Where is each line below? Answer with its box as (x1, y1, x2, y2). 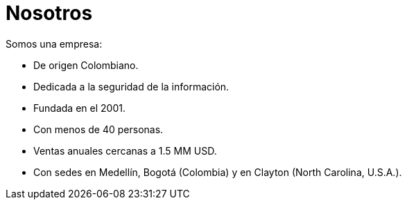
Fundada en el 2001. (33, 101, 125, 114)
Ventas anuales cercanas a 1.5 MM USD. (33, 144, 217, 157)
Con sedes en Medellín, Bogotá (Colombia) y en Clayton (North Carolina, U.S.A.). (33, 166, 402, 178)
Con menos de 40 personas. (33, 123, 164, 135)
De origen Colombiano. (33, 59, 139, 71)
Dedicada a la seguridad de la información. (33, 80, 230, 92)
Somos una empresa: (6, 37, 103, 50)
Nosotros (6, 1, 93, 25)
